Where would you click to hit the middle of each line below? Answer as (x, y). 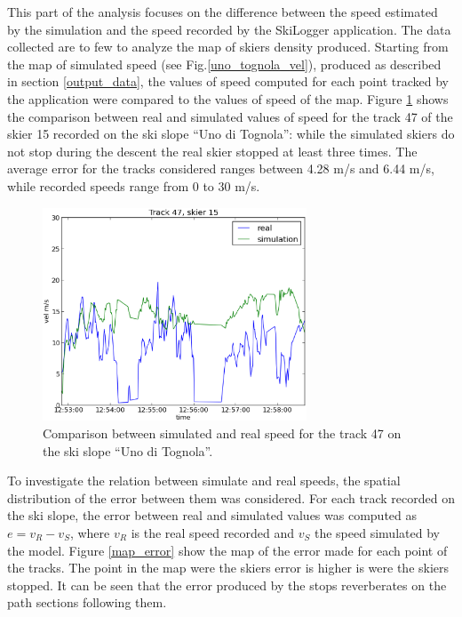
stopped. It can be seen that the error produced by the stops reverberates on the (227, 585)
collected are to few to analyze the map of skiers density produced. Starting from (228, 47)
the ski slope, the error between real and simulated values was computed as (212, 515)
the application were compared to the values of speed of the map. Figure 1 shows (228, 98)
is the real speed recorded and (213, 533)
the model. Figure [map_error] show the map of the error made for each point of (227, 550)
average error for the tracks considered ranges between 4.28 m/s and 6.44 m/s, (221, 168)
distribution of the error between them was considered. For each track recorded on (231, 497)
